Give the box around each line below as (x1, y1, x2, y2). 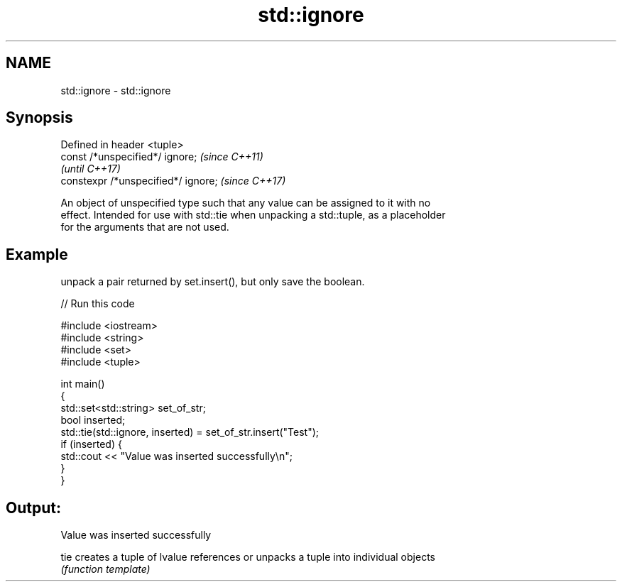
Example (6, 245, 68, 263)
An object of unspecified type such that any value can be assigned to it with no (60, 197, 431, 209)
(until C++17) (60, 163, 121, 175)
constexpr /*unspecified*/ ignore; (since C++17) (60, 175, 286, 187)
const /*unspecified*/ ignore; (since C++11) (60, 150, 263, 163)
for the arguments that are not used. (60, 221, 229, 234)
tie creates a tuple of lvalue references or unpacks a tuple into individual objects (60, 551, 435, 564)
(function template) (60, 563, 151, 576)
